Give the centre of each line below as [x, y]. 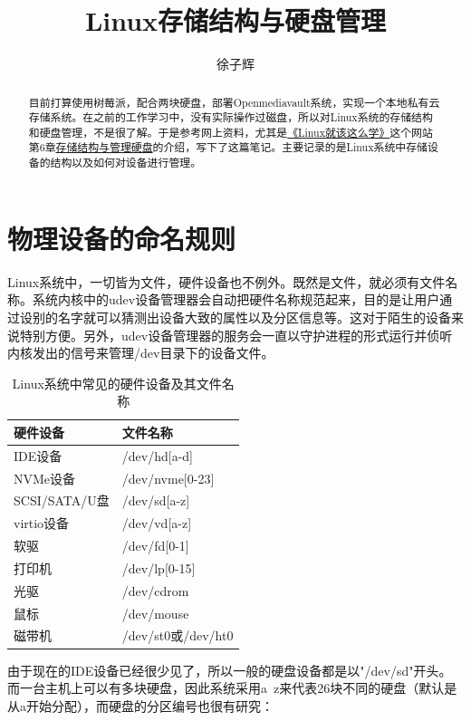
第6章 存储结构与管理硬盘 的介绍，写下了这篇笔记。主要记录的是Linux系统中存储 [228, 147]
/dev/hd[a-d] [158, 455]
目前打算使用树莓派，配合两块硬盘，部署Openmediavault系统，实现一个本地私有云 [234, 102]
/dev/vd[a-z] [157, 523]
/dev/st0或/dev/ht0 [178, 635]
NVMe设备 [45, 478]
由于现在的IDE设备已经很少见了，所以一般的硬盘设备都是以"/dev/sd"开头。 [230, 670]
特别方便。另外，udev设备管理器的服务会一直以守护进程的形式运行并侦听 [236, 335]
